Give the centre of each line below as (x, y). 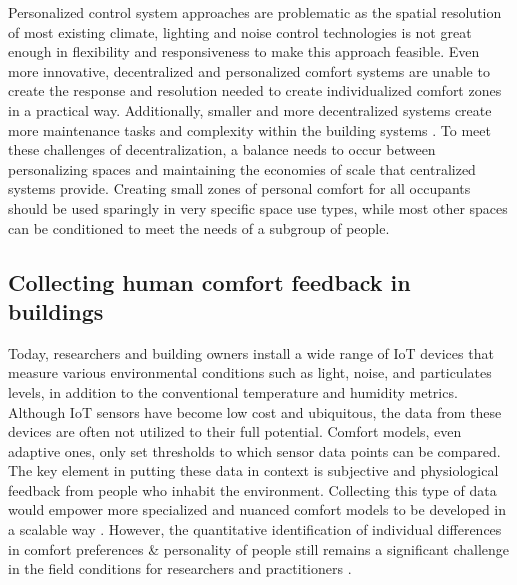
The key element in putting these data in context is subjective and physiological (253, 470)
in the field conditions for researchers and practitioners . (180, 568)
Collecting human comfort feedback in (209, 281)
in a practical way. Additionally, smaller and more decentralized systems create (250, 109)
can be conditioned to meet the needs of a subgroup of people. (199, 227)
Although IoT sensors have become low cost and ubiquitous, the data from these (255, 411)
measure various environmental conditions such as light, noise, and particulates (250, 372)
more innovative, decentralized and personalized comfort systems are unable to (249, 70)
